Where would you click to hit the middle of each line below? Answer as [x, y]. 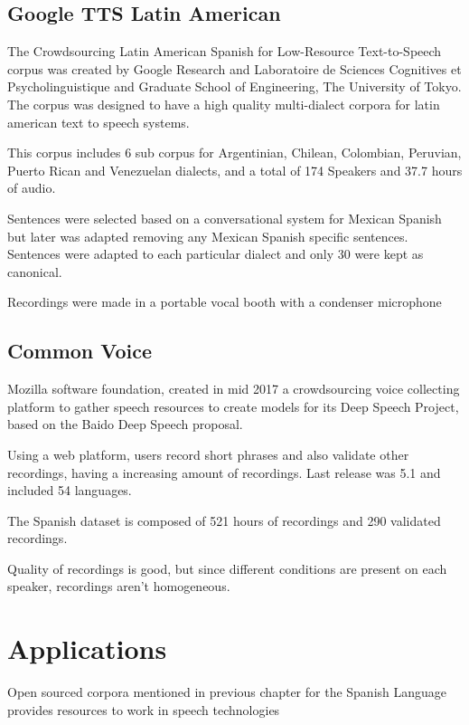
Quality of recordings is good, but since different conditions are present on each [227, 568]
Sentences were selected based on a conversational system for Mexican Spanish [225, 218]
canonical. [35, 271]
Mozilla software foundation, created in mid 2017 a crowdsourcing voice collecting [234, 389]
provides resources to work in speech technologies [144, 709]
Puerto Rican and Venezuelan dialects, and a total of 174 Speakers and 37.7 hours [235, 170]
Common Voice [80, 351]
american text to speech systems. [98, 122]
